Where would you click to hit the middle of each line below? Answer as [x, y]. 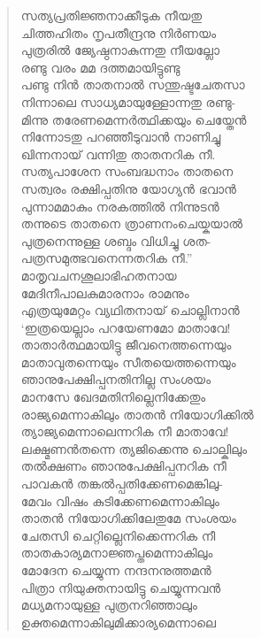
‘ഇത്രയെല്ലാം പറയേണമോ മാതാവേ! [126, 327]
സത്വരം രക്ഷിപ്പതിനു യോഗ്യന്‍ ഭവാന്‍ [128, 188]
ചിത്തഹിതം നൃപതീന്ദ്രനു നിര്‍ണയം [119, 32]
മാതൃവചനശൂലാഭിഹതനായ [99, 275]
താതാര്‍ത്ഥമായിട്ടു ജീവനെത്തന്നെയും [126, 345]
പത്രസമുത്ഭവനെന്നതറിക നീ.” [107, 258]
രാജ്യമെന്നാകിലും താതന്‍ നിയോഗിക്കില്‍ [137, 414]
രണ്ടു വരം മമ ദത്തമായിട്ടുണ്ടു [100, 67]
